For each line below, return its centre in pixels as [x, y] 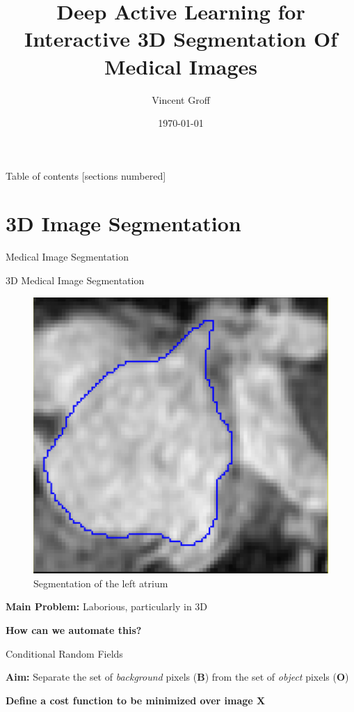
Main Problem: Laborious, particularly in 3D [107, 606]
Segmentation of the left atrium [101, 583]
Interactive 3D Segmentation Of [181, 39]
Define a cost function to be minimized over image [129, 700]
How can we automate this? [74, 630]
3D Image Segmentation [123, 223]
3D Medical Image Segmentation [75, 280]
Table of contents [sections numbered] [86, 175]
